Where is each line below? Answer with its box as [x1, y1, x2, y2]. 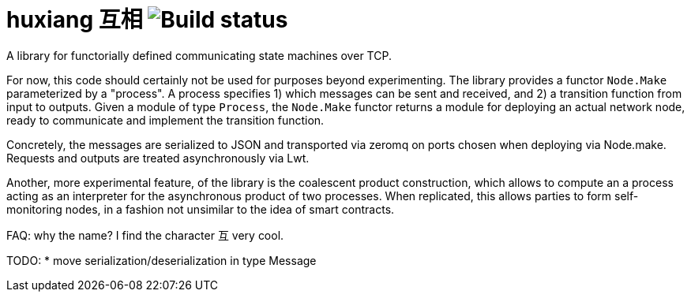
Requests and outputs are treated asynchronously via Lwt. [6, 151, 310, 165]
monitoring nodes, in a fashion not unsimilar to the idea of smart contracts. [6, 202, 395, 216]
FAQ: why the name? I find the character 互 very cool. [6, 228, 284, 242]
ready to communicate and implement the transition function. [6, 113, 325, 127]
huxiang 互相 [6, 6, 143, 33]
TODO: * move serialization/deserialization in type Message [6, 253, 317, 267]
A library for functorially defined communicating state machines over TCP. [6, 48, 392, 62]
